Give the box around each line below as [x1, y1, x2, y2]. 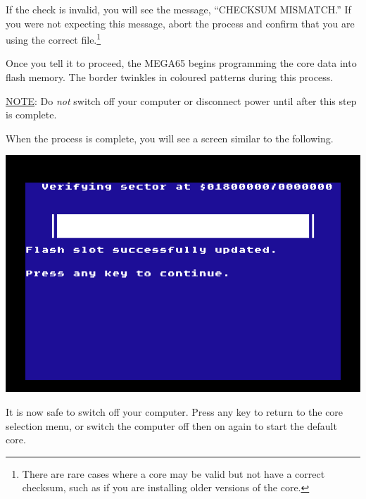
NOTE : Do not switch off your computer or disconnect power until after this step [6, 93, 357, 108]
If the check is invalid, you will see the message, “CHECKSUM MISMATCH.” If [6, 2, 351, 16]
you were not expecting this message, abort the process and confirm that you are [6, 16, 355, 30]
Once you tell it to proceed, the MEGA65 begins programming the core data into [6, 56, 357, 70]
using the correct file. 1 [6, 30, 101, 47]
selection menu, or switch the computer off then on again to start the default [6, 418, 337, 433]
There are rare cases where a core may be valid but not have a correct [22, 466, 325, 481]
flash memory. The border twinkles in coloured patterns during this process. [6, 70, 334, 85]
